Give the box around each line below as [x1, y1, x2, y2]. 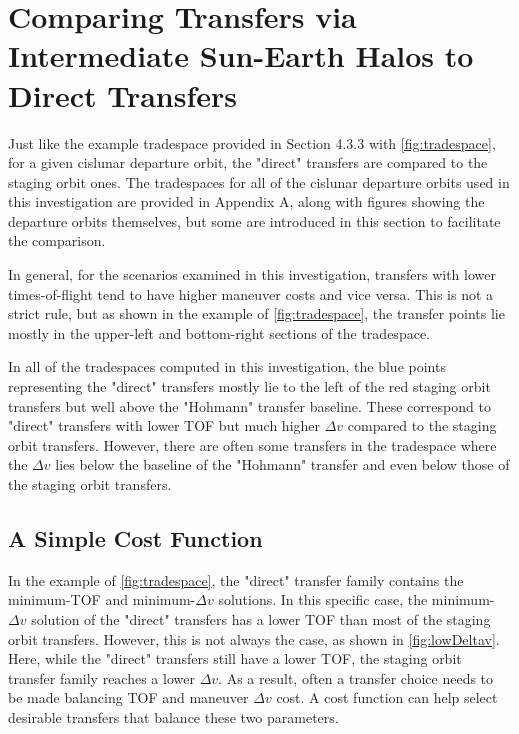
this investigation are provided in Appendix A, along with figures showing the [8, 191, 485, 212]
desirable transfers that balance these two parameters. [8, 706, 339, 727]
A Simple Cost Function [8, 522, 263, 553]
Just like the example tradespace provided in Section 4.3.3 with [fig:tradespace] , [8, 132, 496, 153]
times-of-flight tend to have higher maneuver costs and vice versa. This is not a [8, 283, 494, 304]
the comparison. [8, 230, 106, 251]
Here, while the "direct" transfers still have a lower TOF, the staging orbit [8, 648, 462, 669]
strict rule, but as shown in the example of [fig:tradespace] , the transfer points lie [8, 303, 505, 324]
